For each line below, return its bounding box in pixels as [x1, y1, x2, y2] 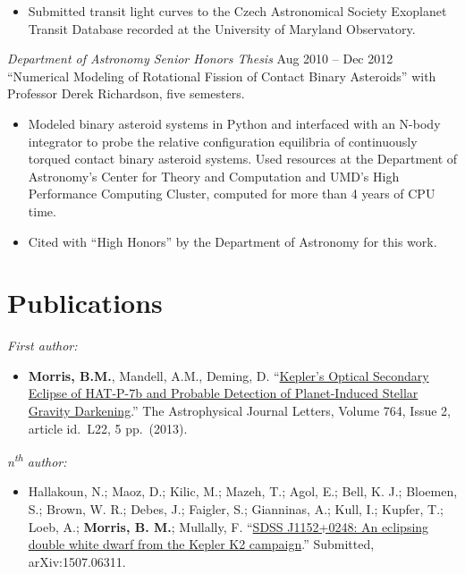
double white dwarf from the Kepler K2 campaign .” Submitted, [28, 535, 375, 553]
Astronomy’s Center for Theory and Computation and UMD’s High [28, 166, 400, 185]
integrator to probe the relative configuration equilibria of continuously [28, 131, 418, 150]
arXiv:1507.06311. [28, 552, 126, 570]
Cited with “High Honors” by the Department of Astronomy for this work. [28, 232, 437, 250]
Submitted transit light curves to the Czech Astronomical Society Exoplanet [28, 2, 447, 20]
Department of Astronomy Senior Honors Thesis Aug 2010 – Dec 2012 [7, 49, 393, 68]
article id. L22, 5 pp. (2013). [28, 418, 188, 437]
